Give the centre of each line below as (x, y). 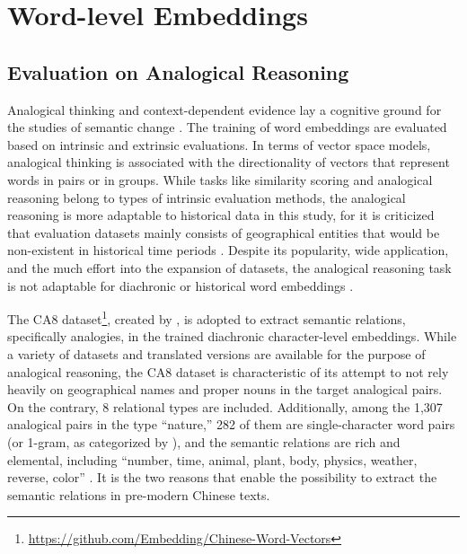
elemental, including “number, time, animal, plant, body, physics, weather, (212, 459)
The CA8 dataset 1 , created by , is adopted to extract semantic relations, (207, 317)
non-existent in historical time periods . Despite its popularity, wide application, (228, 250)
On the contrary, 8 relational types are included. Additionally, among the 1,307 (225, 406)
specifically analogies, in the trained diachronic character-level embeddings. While (232, 336)
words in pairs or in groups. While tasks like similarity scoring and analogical (220, 179)
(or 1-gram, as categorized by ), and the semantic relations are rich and (204, 441)
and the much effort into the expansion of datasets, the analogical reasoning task (229, 267)
